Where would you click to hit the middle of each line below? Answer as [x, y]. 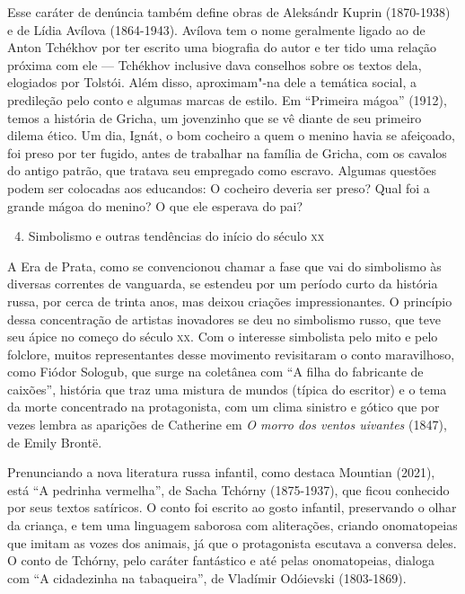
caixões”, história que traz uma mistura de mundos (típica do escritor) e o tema [227, 389]
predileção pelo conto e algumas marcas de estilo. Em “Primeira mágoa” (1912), [227, 99]
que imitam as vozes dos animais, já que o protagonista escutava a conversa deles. [232, 542]
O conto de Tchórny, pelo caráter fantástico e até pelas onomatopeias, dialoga [221, 560]
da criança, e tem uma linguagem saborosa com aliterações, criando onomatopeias [232, 525]
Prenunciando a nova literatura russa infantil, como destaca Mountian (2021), [221, 472]
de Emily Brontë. [55, 442]
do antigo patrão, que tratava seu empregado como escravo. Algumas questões [222, 170]
